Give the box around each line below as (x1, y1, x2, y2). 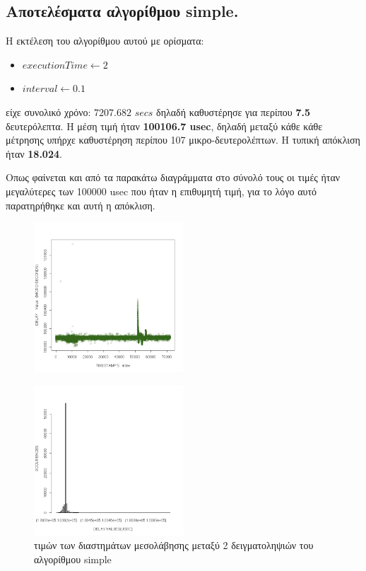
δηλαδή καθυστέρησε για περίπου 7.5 (156, 104, 310, 119)
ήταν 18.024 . (6, 146, 62, 161)
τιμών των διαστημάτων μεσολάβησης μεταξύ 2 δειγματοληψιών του (34, 538, 314, 553)
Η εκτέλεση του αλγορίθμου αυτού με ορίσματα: (6, 33, 204, 48)
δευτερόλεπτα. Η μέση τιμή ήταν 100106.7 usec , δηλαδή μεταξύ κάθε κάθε (6, 118, 323, 133)
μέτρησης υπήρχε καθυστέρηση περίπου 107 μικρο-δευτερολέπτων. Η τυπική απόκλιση (6, 132, 360, 147)
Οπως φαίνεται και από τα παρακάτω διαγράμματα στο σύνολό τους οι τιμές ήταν (6, 170, 341, 185)
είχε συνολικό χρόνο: (6, 104, 91, 119)
